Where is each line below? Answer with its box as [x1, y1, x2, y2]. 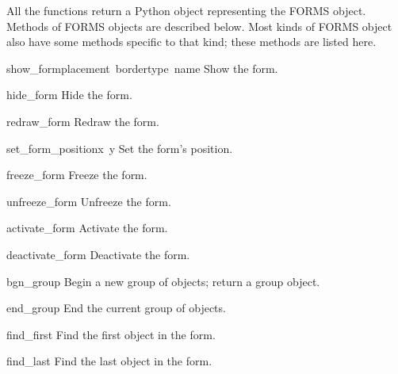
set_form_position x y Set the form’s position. [6, 139, 233, 156]
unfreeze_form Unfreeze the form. [6, 193, 171, 209]
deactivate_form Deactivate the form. [6, 246, 190, 262]
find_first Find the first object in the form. [6, 326, 216, 342]
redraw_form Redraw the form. [6, 113, 159, 129]
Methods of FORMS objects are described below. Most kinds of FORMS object [6, 17, 392, 34]
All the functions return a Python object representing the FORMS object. [6, 2, 366, 18]
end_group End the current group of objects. [6, 300, 226, 316]
